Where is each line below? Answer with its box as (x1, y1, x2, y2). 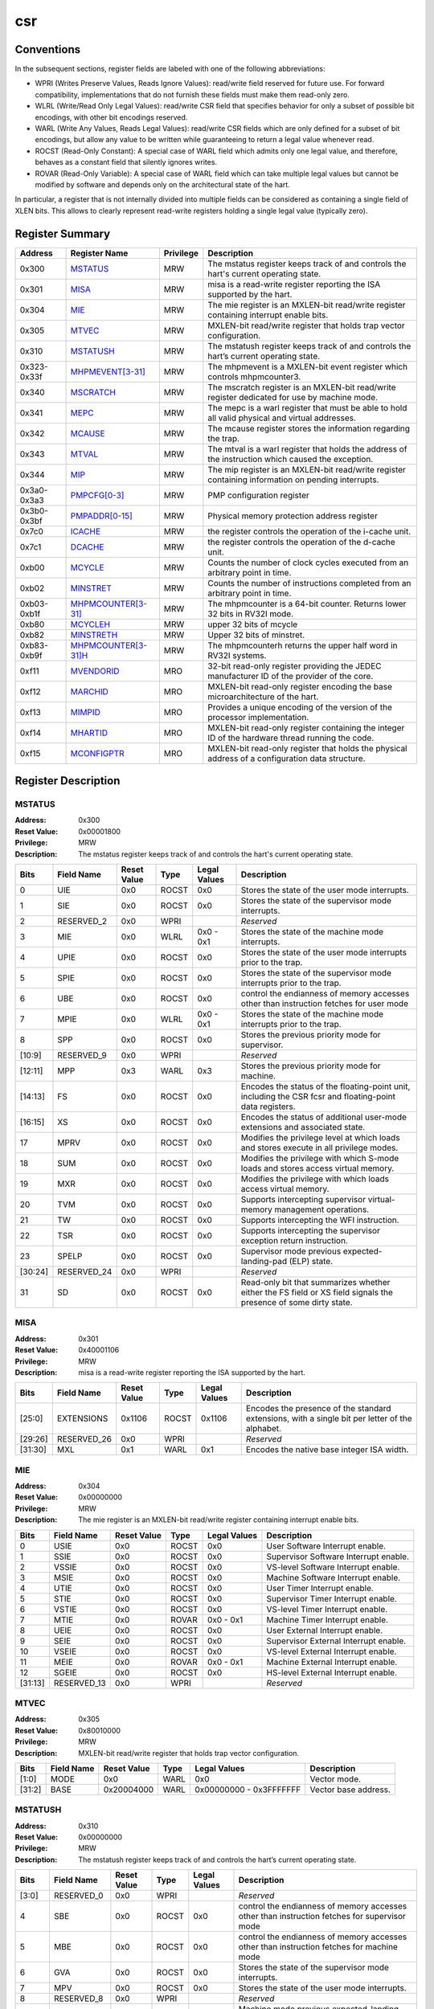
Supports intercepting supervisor (240, 1193, 366, 1205)
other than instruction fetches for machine (238, 1941, 398, 1953)
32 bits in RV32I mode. (207, 608, 294, 619)
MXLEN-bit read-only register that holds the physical (207, 743, 407, 754)
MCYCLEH (70, 619, 111, 630)
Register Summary (14, 227, 111, 240)
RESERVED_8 (53, 1993, 104, 2004)
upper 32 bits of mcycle (207, 619, 298, 630)
